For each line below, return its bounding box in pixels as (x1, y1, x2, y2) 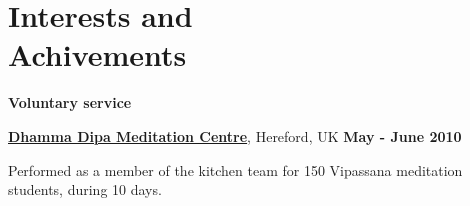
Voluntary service (8, 92, 132, 113)
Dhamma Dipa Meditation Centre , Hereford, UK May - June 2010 (8, 125, 462, 146)
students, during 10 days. (8, 179, 162, 200)
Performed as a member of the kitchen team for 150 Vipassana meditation (8, 159, 463, 180)
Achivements (8, 34, 187, 75)
